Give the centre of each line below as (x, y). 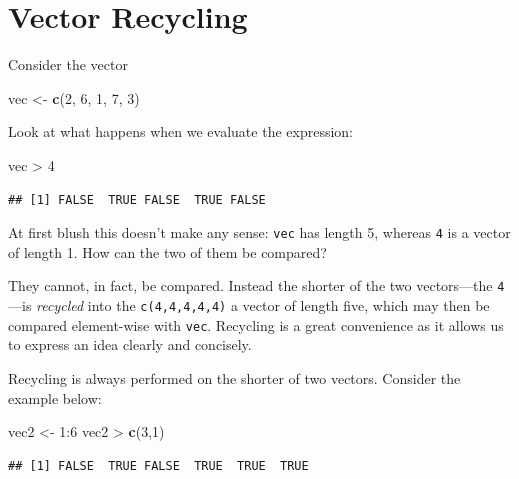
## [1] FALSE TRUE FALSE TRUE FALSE (137, 199)
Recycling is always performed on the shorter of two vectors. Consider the (234, 377)
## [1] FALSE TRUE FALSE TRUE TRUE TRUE (158, 465)
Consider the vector (68, 64)
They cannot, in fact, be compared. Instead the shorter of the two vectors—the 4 (256, 285)
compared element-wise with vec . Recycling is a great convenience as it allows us (256, 324)
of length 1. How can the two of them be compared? (167, 251)
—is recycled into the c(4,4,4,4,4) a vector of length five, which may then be (249, 305)
